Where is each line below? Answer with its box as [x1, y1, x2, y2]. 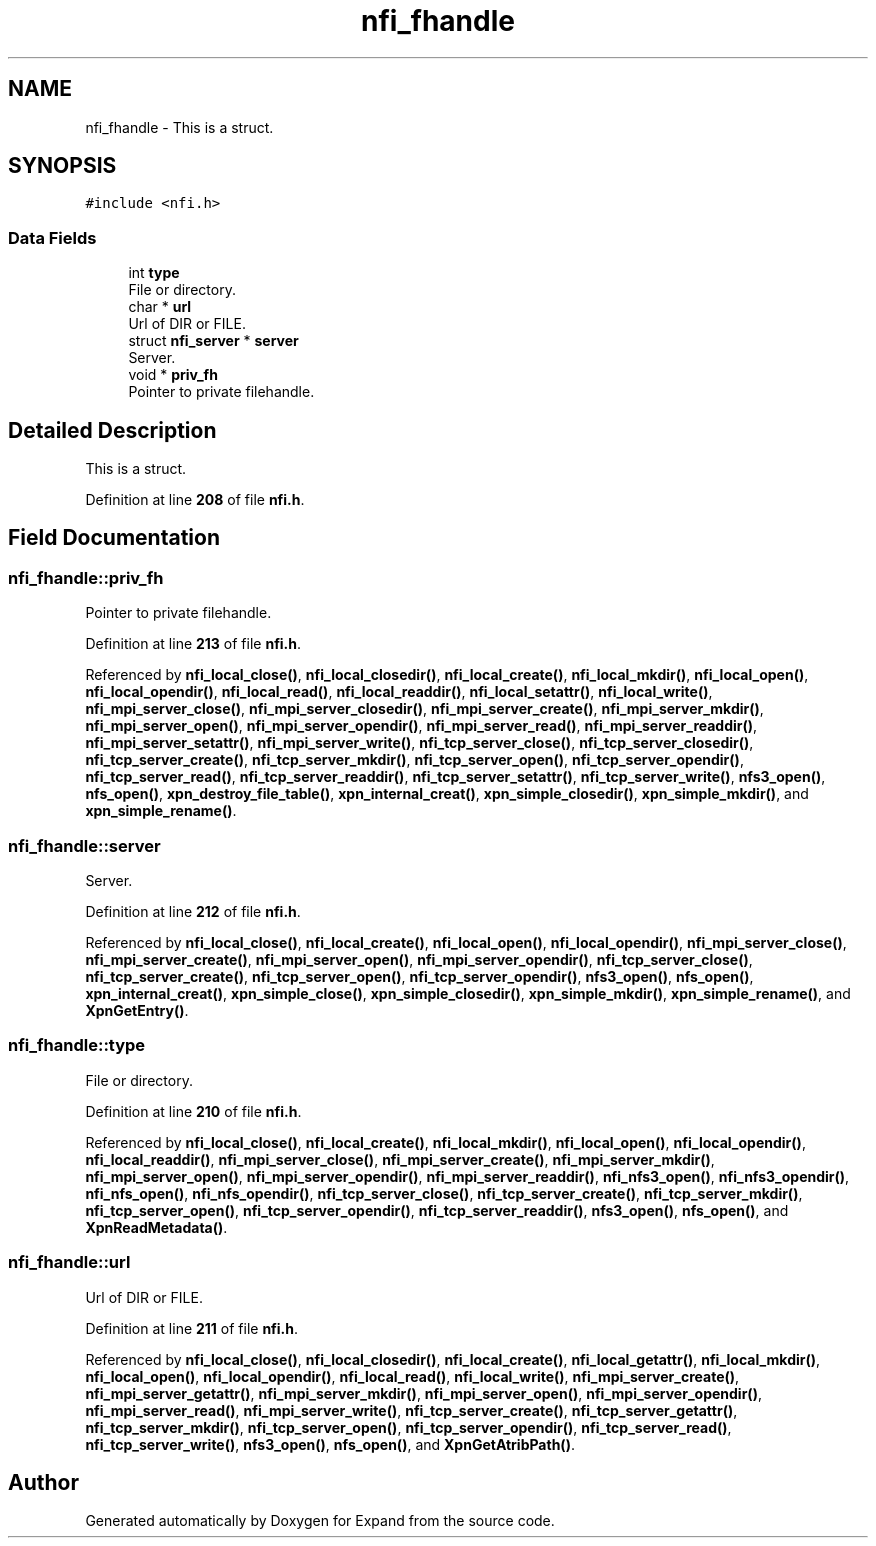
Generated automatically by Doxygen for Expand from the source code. [85, 1512, 555, 1530]
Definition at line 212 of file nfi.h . [85, 903, 301, 920]
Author [8, 1469, 79, 1495]
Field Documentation [8, 525, 220, 551]
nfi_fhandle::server [8, 835, 161, 856]
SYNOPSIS [8, 153, 117, 179]
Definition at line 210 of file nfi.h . [85, 1102, 302, 1120]
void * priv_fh [128, 366, 218, 384]
